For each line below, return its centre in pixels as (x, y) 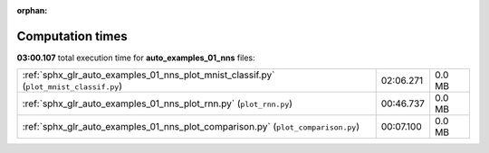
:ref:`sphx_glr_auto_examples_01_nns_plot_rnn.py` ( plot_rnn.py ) (158, 103)
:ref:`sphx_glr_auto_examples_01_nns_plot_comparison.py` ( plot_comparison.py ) (191, 127)
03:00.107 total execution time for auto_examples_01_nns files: (136, 58)
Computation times (72, 36)
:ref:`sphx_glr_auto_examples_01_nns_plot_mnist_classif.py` (149, 75)
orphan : (32, 10)
